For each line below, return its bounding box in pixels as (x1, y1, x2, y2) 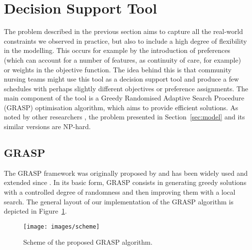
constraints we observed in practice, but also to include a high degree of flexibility (4, 35, 247, 46)
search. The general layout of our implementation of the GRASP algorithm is (4, 196, 234, 206)
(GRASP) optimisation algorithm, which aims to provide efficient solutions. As (4, 102, 238, 112)
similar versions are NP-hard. (4, 121, 91, 132)
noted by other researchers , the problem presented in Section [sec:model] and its (4, 112, 245, 122)
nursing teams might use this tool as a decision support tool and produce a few (4, 74, 239, 84)
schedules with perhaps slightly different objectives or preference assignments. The (4, 83, 248, 93)
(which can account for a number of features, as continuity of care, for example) (4, 54, 241, 65)
